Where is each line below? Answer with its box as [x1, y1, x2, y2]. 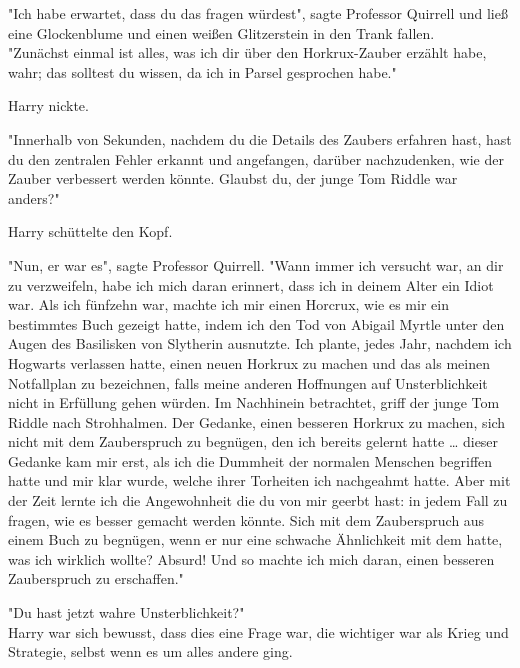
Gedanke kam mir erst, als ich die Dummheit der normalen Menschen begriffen [8, 450, 493, 471]
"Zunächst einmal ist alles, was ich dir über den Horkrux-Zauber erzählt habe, [8, 42, 487, 63]
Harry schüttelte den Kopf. [8, 221, 173, 242]
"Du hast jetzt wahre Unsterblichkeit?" [8, 602, 245, 623]
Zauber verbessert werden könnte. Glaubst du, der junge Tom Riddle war [8, 168, 458, 189]
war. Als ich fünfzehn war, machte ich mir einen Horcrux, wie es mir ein [8, 294, 449, 315]
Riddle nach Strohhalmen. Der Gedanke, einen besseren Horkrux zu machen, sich [8, 411, 506, 432]
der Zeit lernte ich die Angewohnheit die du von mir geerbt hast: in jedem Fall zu [8, 490, 508, 511]
